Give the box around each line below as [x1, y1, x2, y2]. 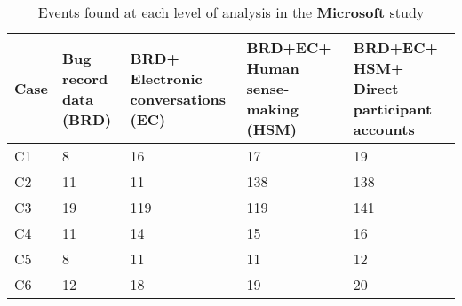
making [246, 98, 299, 119]
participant [353, 98, 433, 119]
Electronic [130, 67, 203, 89]
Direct [353, 78, 399, 98]
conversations [130, 88, 227, 109]
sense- [246, 78, 290, 98]
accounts [353, 119, 415, 139]
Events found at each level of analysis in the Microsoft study [37, 2, 425, 22]
